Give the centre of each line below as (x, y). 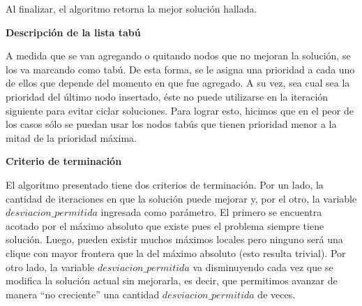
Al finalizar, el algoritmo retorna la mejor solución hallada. (131, 8)
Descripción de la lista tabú (73, 32)
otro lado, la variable (50, 267)
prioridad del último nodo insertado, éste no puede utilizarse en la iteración (167, 96)
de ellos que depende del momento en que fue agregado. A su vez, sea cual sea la (178, 83)
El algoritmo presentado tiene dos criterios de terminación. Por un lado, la (165, 184)
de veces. (277, 294)
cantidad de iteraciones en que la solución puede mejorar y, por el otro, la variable (181, 198)
